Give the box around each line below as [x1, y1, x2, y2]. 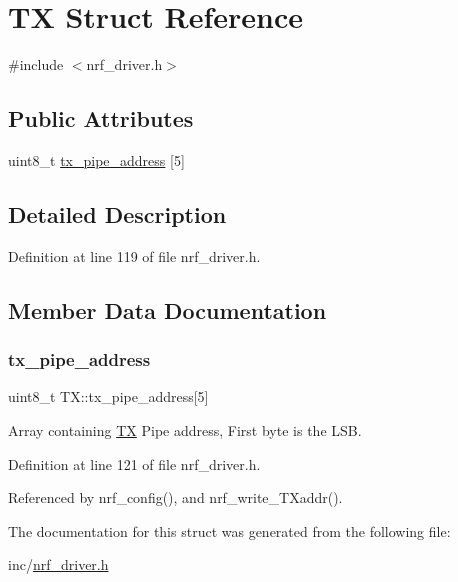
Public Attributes [8, 103, 194, 134]
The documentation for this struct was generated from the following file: [8, 520, 451, 541]
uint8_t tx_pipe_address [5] [8, 149, 185, 170]
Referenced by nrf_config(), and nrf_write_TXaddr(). [8, 487, 343, 508]
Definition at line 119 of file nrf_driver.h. [8, 245, 261, 266]
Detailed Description [8, 198, 227, 229]
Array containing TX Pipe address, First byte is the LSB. [8, 419, 362, 440]
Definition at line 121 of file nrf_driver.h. [8, 453, 261, 474]
